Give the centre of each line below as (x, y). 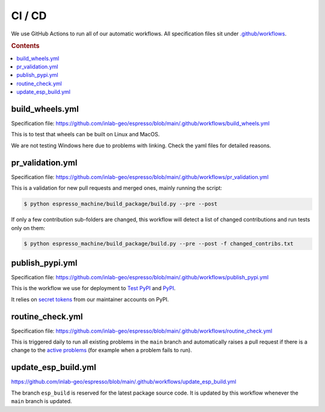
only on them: (28, 228)
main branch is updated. (42, 401)
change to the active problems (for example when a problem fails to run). (102, 350)
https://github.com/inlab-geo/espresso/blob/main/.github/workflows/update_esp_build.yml (124, 382)
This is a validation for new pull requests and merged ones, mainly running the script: (117, 188)
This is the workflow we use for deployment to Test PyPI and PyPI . (93, 288)
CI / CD (29, 16)
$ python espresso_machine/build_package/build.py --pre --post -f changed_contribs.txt (159, 244)
